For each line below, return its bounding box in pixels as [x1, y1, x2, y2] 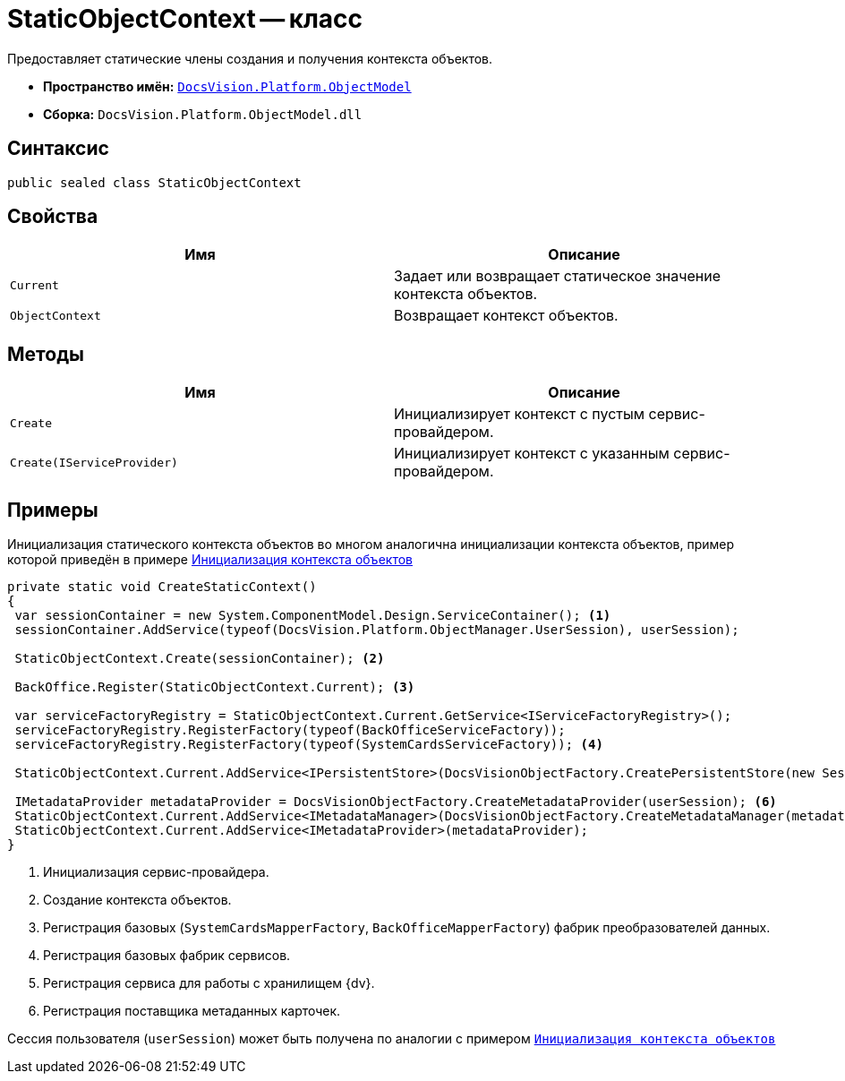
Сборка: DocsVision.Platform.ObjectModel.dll [43, 106, 363, 122]
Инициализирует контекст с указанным [394, 444, 670, 463]
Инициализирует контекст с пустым [394, 405, 644, 424]
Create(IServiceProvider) [10, 455, 178, 469]
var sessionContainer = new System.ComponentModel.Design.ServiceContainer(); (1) [14, 608, 611, 623]
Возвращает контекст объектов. [394, 306, 619, 325]
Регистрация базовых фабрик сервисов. [43, 948, 291, 964]
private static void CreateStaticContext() [7, 579, 317, 595]
